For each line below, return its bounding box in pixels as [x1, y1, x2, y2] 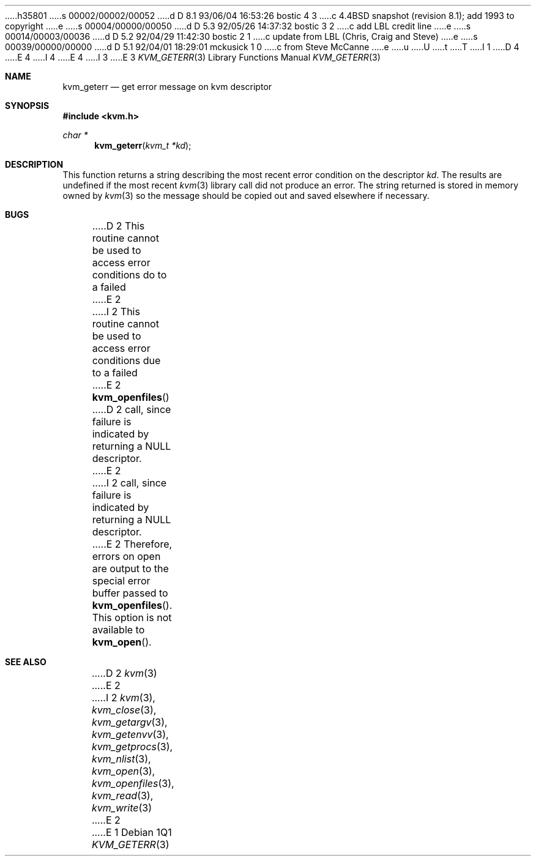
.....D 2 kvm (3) [91, 667, 157, 679]
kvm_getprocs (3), [91, 740, 173, 753]
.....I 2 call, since [92, 477, 167, 489]
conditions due [92, 354, 161, 367]
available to [92, 624, 145, 636]
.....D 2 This [92, 220, 145, 232]
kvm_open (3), [91, 765, 155, 777]
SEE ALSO [5, 657, 47, 667]
